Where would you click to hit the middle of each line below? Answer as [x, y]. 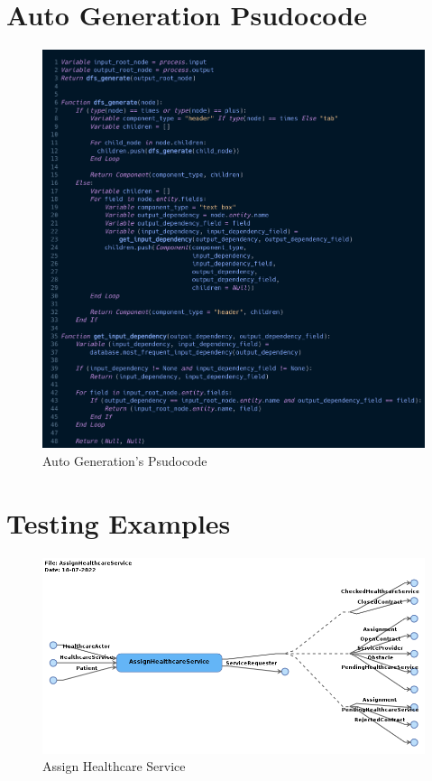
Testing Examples [119, 522]
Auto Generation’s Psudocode [125, 460]
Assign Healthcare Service [114, 766]
